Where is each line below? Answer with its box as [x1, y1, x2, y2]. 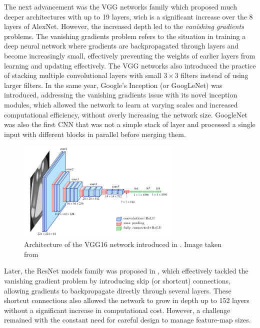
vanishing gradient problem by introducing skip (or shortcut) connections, [4, 275, 230, 285]
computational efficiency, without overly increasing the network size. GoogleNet [4, 109, 247, 119]
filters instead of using [180, 70, 248, 80]
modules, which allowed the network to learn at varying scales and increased [4, 99, 238, 109]
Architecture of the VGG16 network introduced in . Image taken [24, 239, 222, 249]
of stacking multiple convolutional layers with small [4, 70, 161, 80]
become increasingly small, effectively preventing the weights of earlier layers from [4, 50, 255, 60]
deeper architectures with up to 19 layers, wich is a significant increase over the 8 [4, 11, 253, 21]
